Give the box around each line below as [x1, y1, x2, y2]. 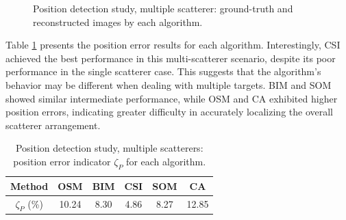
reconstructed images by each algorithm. [33, 14, 203, 29]
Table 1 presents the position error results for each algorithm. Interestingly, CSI [5, 38, 341, 52]
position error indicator [13, 154, 111, 168]
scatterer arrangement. [5, 118, 101, 132]
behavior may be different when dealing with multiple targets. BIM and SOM [5, 77, 332, 92]
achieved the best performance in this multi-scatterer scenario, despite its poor [5, 51, 336, 65]
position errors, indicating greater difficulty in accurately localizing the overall [5, 105, 334, 119]
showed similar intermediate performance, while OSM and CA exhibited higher [5, 91, 338, 105]
